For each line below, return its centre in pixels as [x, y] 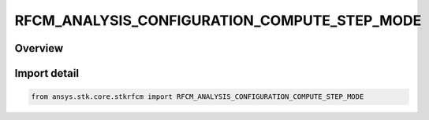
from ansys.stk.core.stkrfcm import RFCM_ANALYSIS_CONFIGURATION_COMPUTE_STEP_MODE [198, 97]
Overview [39, 48]
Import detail [47, 73]
